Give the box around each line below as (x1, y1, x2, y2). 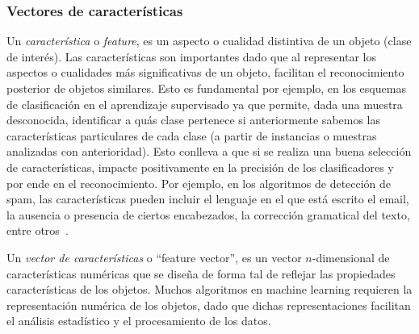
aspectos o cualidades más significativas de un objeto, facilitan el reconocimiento (6, 64, 404, 81)
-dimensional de (312, 248, 390, 265)
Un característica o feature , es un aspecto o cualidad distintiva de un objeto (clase (6, 32, 412, 49)
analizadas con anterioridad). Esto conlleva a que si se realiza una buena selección (6, 143, 412, 160)
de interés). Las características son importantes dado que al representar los (6, 48, 376, 65)
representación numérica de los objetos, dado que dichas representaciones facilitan (6, 296, 411, 313)
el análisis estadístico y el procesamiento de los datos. (6, 312, 271, 329)
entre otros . (6, 222, 69, 239)
